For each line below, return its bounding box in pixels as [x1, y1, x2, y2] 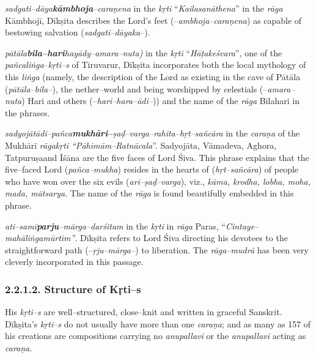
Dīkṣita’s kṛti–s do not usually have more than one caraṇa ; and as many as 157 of [5, 317, 311, 330]
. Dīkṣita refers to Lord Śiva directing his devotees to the [75, 231, 288, 244]
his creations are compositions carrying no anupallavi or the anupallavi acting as [5, 329, 306, 342]
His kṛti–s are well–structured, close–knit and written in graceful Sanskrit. [5, 305, 282, 318]
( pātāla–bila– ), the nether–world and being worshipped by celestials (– [5, 82, 268, 95]
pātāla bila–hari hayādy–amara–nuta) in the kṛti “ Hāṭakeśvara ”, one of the [5, 46, 282, 59]
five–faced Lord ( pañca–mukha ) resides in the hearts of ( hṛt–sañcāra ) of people [5, 163, 299, 176]
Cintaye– [225, 219, 259, 232]
